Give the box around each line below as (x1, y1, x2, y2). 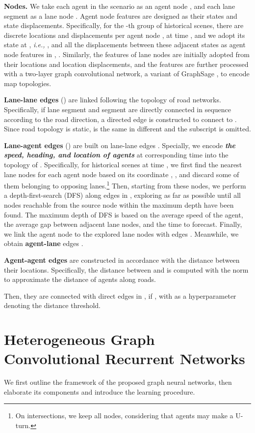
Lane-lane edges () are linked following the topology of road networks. (4, 94, 221, 105)
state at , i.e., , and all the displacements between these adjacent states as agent (4, 39, 246, 50)
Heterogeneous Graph (4, 329, 155, 349)
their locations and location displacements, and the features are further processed (4, 59, 249, 69)
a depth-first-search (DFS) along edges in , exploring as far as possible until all (4, 190, 241, 200)
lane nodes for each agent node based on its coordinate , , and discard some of (4, 169, 239, 179)
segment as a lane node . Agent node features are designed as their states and (4, 10, 237, 21)
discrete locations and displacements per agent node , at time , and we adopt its (4, 30, 245, 40)
